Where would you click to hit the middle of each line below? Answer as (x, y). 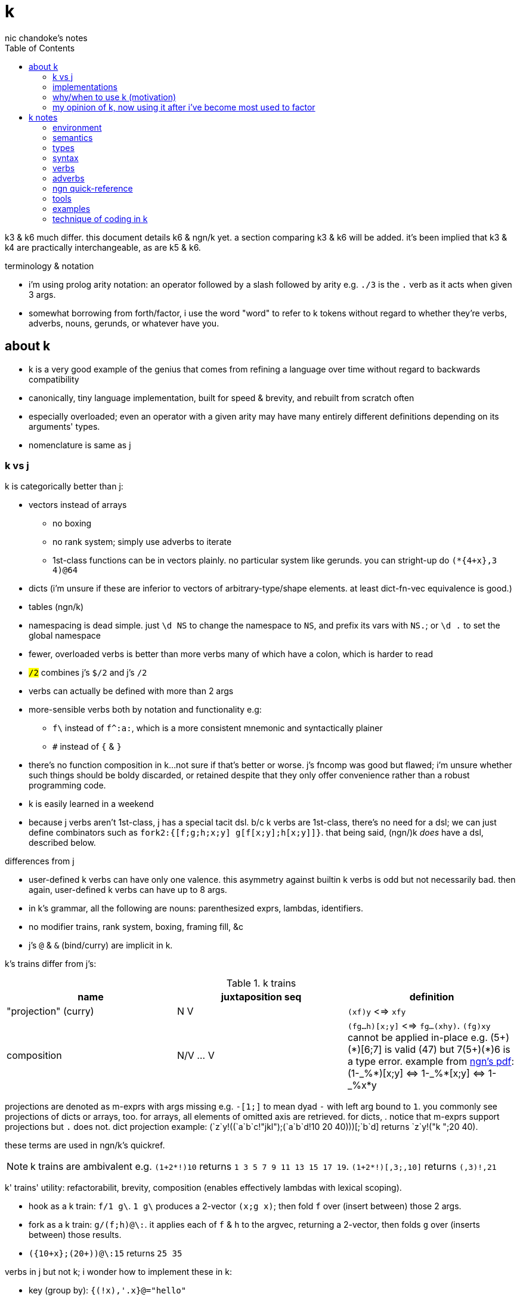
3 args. (42, 294)
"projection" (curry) (50, 1011)
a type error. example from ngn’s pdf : (431, 1062)
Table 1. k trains (261, 983)
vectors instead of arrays (78, 505)
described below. (62, 843)
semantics (73, 137)
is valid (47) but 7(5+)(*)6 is (447, 1050)
